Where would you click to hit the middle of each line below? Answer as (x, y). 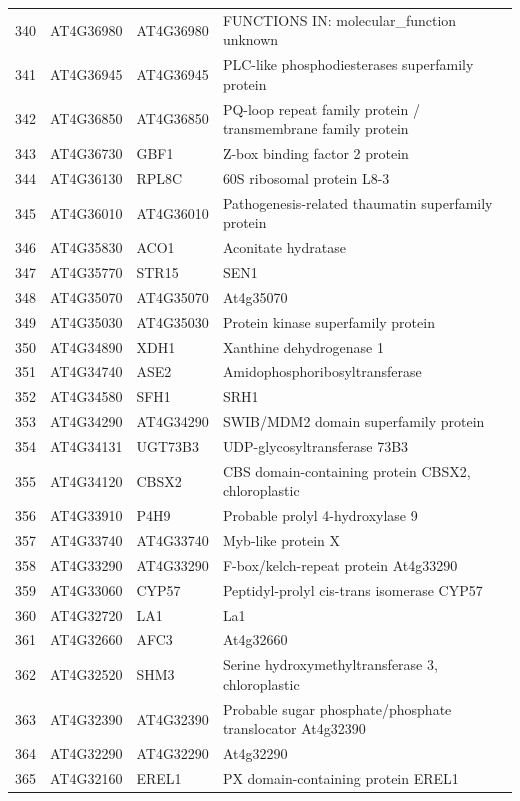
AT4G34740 (86, 371)
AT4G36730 (86, 153)
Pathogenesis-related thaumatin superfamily (357, 202)
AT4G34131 (86, 445)
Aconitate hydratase (284, 247)
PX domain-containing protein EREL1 (340, 778)
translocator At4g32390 (294, 728)
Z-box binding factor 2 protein (315, 153)
